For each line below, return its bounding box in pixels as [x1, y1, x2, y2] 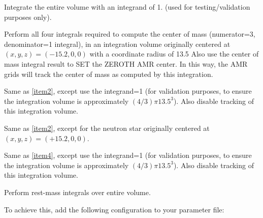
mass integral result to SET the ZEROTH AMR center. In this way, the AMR [4, 58, 248, 69]
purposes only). [4, 11, 52, 22]
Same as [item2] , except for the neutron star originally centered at [4, 122, 210, 133]
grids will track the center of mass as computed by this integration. [4, 68, 213, 79]
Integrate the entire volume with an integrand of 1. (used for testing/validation [4, 2, 250, 12]
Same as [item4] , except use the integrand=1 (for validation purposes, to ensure [4, 150, 252, 160]
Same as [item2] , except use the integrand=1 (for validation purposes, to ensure [4, 86, 252, 96]
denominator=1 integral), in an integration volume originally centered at [4, 38, 231, 49]
